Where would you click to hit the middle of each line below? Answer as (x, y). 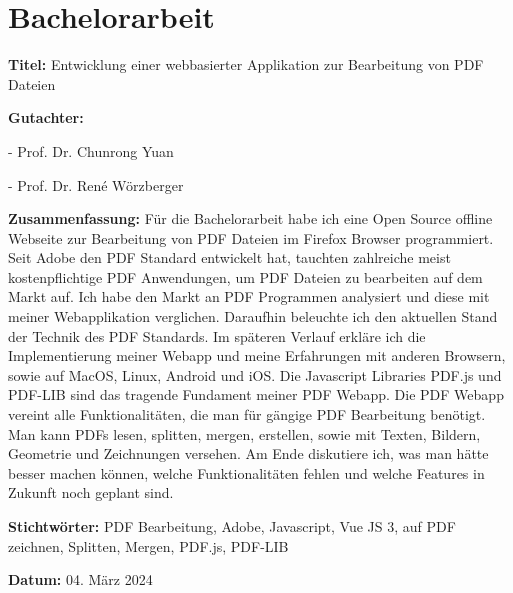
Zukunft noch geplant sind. (91, 492)
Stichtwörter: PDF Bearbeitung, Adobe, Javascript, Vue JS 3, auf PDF (232, 526)
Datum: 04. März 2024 (80, 579)
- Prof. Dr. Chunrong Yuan (91, 150)
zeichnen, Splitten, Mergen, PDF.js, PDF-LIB (148, 545)
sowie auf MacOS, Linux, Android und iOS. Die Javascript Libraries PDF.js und (255, 374)
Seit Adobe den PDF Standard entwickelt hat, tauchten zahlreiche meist (229, 257)
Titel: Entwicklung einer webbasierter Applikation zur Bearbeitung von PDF (246, 64)
